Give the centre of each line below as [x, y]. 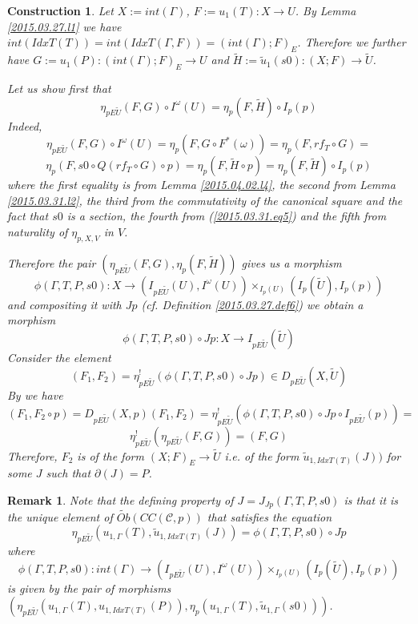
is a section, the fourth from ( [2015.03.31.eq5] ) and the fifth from [227, 216]
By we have [35, 395]
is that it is [371, 499]
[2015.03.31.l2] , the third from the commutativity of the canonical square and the [205, 200]
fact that [28, 216]
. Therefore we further [352, 42]
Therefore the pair [52, 262]
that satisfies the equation [269, 516]
